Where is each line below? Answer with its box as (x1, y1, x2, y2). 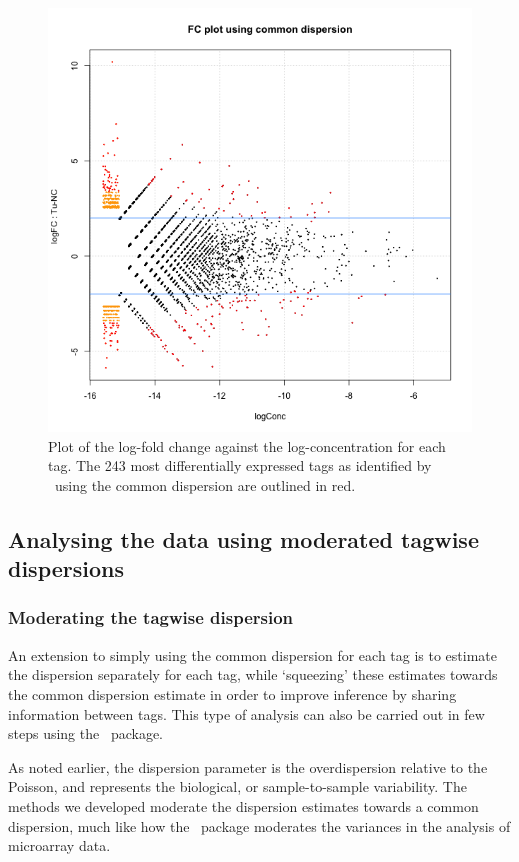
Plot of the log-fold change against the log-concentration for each (48, 435, 446, 456)
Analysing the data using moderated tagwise (8, 523, 479, 554)
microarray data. (8, 835, 111, 856)
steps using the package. (8, 723, 163, 744)
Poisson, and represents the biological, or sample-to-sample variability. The (8, 776, 467, 797)
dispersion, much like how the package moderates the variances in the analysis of (8, 815, 511, 836)
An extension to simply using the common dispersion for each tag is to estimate (8, 644, 498, 665)
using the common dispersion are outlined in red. (54, 474, 356, 495)
